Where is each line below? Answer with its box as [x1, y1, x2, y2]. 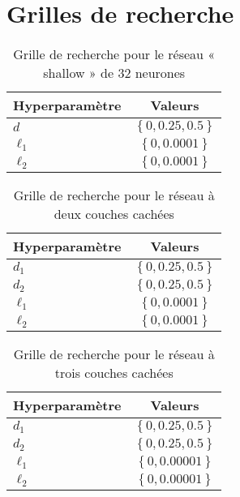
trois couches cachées [54, 363, 174, 383]
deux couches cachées [54, 204, 174, 224]
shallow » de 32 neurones [43, 63, 186, 83]
